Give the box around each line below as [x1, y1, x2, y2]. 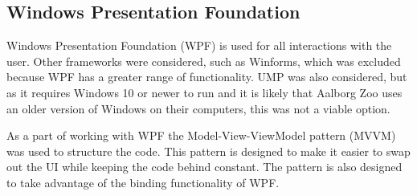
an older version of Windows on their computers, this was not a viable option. [6, 100, 390, 116]
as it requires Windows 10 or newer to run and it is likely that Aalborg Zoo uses [6, 84, 403, 100]
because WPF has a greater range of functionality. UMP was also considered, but [6, 68, 407, 85]
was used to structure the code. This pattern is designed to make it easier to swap [6, 142, 411, 159]
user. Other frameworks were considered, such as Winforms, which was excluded [6, 52, 401, 69]
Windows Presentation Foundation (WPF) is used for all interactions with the [6, 37, 392, 54]
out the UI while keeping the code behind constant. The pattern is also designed [6, 158, 403, 175]
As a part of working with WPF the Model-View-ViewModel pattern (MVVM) [6, 127, 396, 144]
